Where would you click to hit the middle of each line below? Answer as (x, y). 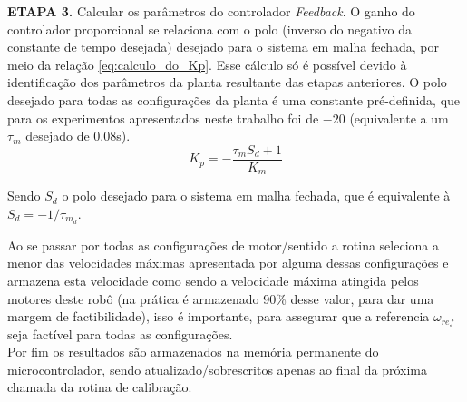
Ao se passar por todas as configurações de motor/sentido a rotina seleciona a (223, 245)
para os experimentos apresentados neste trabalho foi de (163, 118)
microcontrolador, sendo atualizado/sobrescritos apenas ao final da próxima (218, 369)
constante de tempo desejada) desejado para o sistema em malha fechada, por (224, 47)
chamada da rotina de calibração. (100, 387)
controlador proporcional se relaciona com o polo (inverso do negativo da (210, 29)
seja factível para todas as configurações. (120, 333)
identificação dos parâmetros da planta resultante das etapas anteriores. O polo (227, 82)
